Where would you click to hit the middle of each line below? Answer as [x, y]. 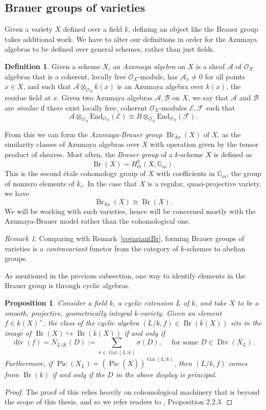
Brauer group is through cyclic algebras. [67, 285]
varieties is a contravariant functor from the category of [92, 248]
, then [183, 363]
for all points [225, 76]
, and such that [47, 86]
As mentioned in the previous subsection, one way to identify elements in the [125, 275]
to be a [248, 302]
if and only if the [79, 374]
